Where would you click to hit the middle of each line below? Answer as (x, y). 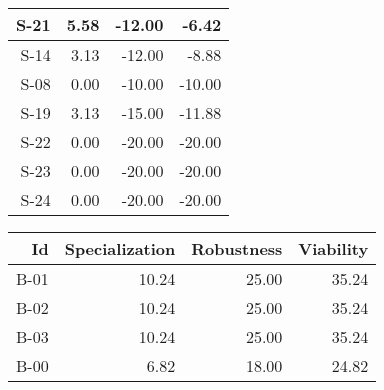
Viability (333, 248)
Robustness (237, 248)
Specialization (120, 248)
